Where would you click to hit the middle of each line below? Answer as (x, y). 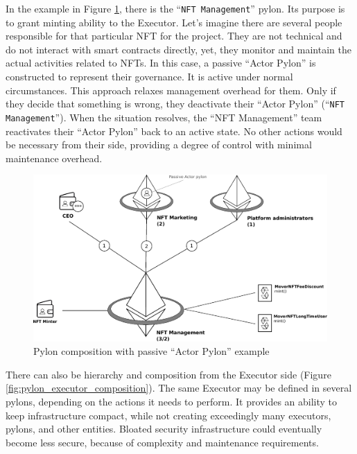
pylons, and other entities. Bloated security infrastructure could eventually (164, 429)
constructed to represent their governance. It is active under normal (149, 77)
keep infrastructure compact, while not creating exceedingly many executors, (168, 415)
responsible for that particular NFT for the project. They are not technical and (174, 36)
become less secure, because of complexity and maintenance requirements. (162, 442)
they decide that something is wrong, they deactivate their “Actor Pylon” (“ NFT (175, 104)
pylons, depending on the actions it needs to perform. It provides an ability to (172, 402)
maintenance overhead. (54, 158)
